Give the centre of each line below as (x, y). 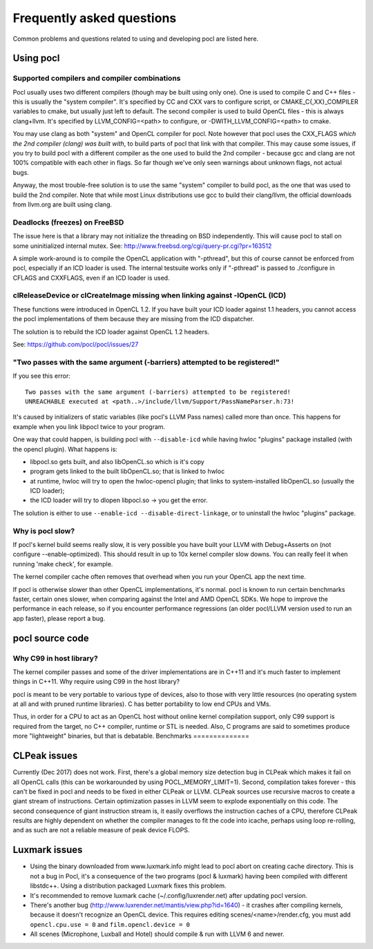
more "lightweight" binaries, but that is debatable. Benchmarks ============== (131, 736)
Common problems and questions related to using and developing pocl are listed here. (136, 39)
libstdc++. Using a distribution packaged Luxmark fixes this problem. (128, 886)
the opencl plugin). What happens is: (65, 449)
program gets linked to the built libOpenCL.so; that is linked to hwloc (127, 471)
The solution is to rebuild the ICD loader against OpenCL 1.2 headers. (111, 332)
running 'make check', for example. (63, 564)
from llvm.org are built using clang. (63, 204)
